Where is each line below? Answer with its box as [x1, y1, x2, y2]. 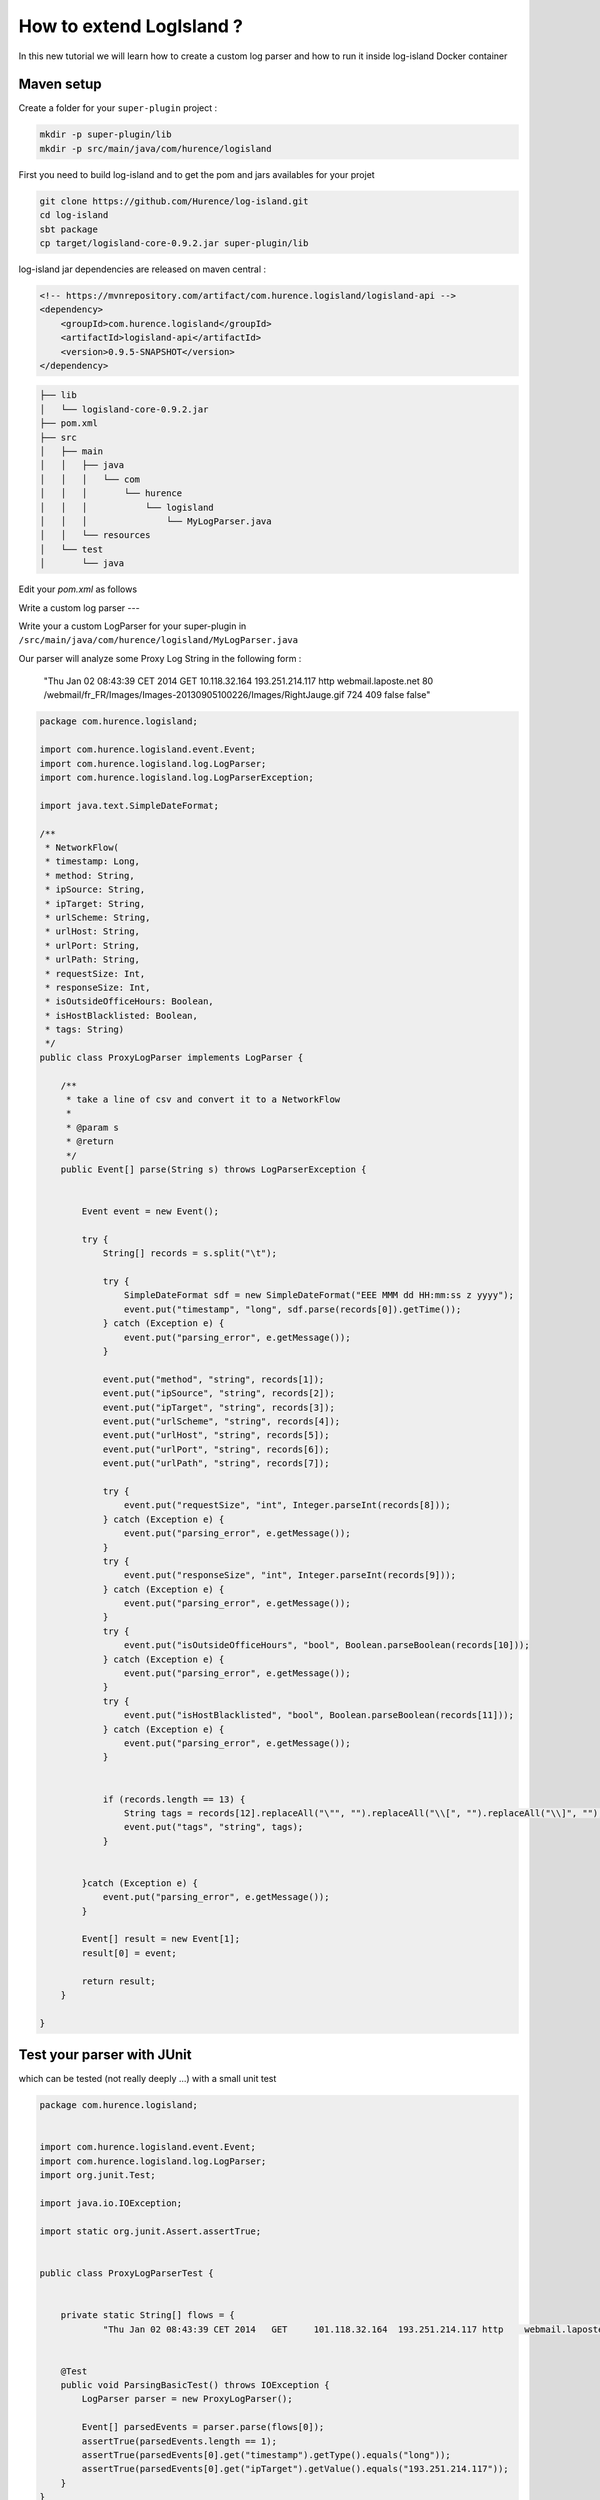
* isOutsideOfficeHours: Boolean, [45, 996, 214, 1007]
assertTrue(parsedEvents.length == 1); [81, 2435, 277, 2447]
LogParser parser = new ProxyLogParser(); [81, 2393, 294, 2405]
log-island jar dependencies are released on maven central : [18, 263, 267, 275]
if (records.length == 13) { [102, 1793, 246, 1805]
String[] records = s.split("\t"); [102, 1248, 277, 1259]
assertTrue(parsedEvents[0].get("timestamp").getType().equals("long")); [81, 2450, 452, 2461]
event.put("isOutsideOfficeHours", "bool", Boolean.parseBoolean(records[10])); [123, 1640, 530, 1651]
